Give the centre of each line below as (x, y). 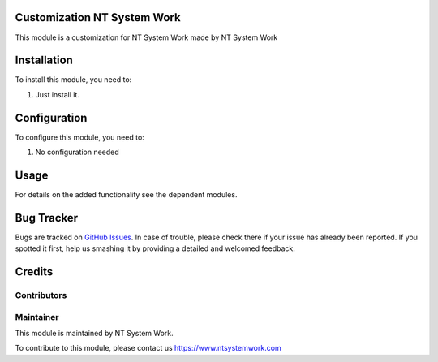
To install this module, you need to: (73, 80)
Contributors (41, 295)
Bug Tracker (47, 218)
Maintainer (37, 317)
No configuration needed (77, 152)
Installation (44, 60)
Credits (34, 272)
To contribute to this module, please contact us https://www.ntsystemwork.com (148, 348)
